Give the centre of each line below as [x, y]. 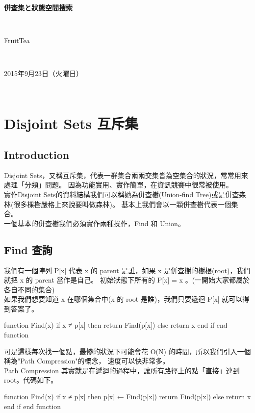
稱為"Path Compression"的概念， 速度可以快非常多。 [87, 361]
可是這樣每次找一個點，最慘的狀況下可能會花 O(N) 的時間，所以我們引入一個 [127, 351]
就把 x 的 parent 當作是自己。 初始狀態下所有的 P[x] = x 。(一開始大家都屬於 [127, 280]
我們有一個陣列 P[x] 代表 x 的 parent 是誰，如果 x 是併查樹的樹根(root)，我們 [127, 270]
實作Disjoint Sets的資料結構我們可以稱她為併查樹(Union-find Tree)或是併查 [122, 194]
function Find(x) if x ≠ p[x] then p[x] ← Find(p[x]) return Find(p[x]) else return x [127, 397]
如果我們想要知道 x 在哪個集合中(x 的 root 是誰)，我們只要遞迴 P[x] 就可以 [123, 299]
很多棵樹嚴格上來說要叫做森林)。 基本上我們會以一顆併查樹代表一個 [122, 204]
